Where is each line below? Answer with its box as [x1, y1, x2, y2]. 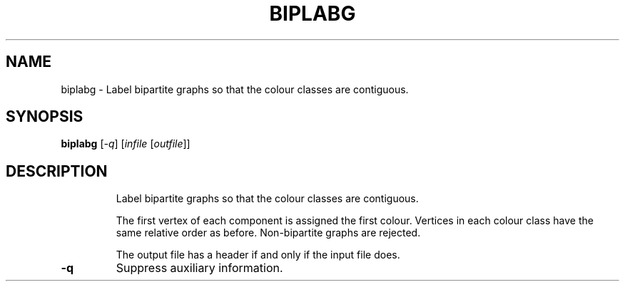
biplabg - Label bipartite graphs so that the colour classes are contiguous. [61, 83, 409, 95]
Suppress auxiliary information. [116, 261, 283, 276]
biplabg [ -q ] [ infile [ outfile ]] [61, 137, 190, 150]
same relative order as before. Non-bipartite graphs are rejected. [116, 226, 421, 239]
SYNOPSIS [6, 108, 83, 126]
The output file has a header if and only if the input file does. [116, 249, 400, 261]
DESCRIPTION [6, 162, 108, 180]
